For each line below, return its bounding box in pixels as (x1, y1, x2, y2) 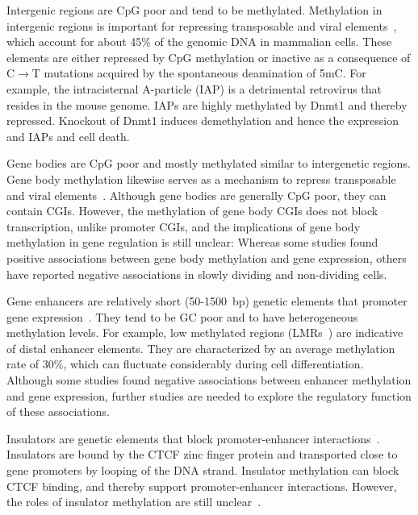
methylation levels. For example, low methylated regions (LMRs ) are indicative (6, 324, 403, 341)
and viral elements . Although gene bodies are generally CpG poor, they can (6, 186, 387, 203)
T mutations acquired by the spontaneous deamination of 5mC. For (31, 64, 366, 81)
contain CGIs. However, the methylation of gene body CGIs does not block (6, 202, 378, 219)
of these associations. (6, 403, 110, 420)
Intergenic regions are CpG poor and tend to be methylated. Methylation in (6, 2, 382, 18)
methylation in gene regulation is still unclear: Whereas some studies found (6, 234, 378, 251)
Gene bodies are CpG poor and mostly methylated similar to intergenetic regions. (6, 155, 411, 172)
